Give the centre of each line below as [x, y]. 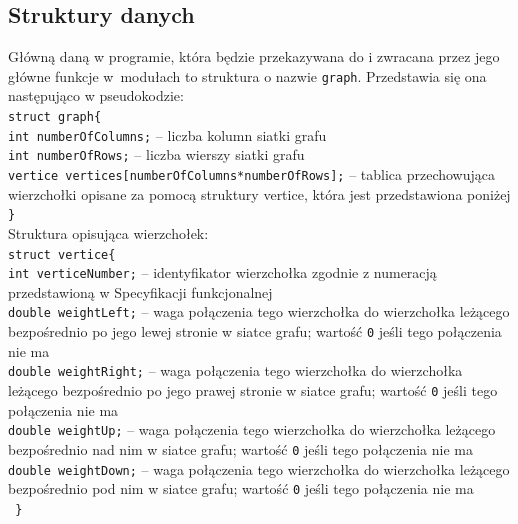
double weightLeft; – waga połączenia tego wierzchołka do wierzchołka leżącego [259, 311]
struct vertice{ [62, 254]
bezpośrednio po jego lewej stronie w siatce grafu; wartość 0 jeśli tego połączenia [255, 331]
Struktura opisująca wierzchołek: [108, 232]
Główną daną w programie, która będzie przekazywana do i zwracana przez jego [254, 56]
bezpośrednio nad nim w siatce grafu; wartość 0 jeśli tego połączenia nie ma [240, 448]
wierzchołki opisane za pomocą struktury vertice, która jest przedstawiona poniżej [259, 193]
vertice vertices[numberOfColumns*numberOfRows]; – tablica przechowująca [251, 174]
